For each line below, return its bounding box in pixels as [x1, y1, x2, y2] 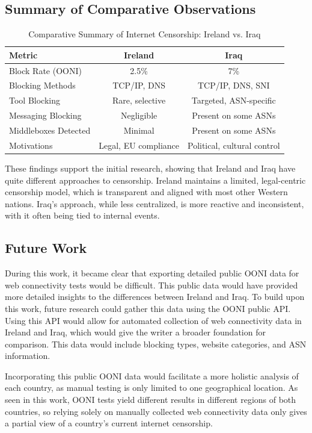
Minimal [123, 124, 154, 137]
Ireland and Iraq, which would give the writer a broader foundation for [5, 326, 266, 338]
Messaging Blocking [9, 109, 82, 122]
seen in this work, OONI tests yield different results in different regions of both [5, 393, 296, 406]
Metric [9, 48, 38, 61]
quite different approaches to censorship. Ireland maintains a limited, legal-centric [5, 173, 306, 186]
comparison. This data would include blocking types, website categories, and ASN [5, 337, 307, 350]
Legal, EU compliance [99, 139, 179, 151]
